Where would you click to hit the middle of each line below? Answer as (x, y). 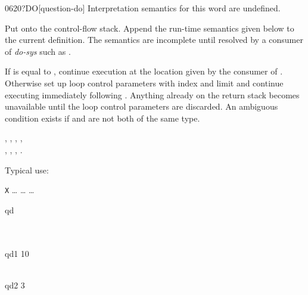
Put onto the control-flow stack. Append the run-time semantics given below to (150, 28)
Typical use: (27, 170)
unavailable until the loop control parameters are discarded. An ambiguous (141, 106)
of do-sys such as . (38, 51)
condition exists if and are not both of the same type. (102, 118)
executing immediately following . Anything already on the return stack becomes (152, 94)
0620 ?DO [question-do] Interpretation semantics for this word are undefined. (143, 8)
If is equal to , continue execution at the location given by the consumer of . (144, 71)
